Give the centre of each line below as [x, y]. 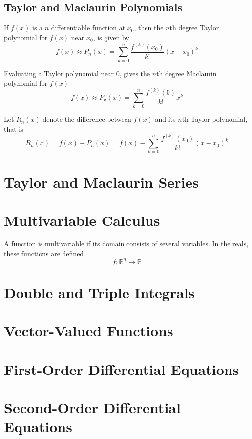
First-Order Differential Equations [122, 369]
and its [165, 119]
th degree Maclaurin [187, 73]
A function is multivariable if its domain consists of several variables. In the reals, [126, 243]
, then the [149, 28]
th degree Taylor [194, 28]
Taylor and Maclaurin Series [101, 182]
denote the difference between [87, 119]
